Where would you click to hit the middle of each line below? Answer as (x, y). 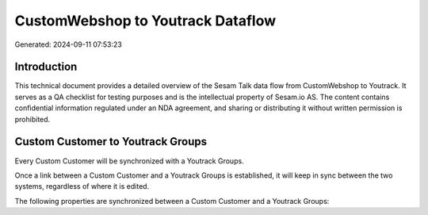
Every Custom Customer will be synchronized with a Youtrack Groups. (130, 161)
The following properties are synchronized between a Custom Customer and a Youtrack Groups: (172, 201)
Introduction (46, 67)
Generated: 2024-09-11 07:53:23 (68, 44)
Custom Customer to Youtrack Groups (111, 142)
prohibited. (32, 119)
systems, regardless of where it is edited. (82, 186)
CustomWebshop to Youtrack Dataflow (145, 21)
